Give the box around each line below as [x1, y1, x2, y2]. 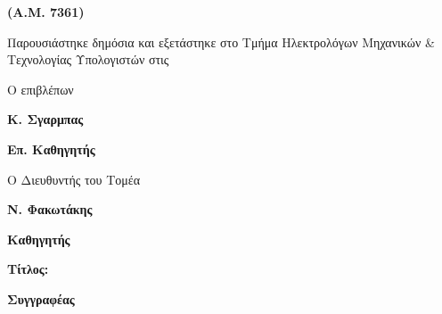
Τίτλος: [7, 260, 49, 278]
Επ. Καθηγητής [7, 139, 95, 158]
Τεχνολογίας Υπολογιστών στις [7, 50, 169, 69]
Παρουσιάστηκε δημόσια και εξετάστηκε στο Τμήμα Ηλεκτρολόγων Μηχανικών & [7, 32, 435, 51]
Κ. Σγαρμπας [7, 110, 84, 128]
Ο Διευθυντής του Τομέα [7, 169, 140, 188]
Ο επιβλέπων [7, 79, 74, 98]
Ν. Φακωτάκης [7, 200, 93, 219]
